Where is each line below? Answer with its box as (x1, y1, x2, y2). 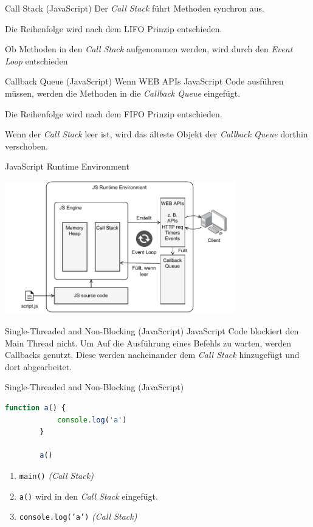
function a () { (5, 404, 66, 413)
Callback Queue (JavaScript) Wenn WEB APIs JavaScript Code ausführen (5, 75, 284, 88)
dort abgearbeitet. (5, 360, 72, 373)
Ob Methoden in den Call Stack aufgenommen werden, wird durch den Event (5, 43, 293, 55)
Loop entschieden (5, 54, 68, 67)
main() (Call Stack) (19, 469, 94, 482)
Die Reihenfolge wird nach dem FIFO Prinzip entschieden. (5, 107, 222, 120)
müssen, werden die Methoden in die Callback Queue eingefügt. (5, 86, 241, 99)
